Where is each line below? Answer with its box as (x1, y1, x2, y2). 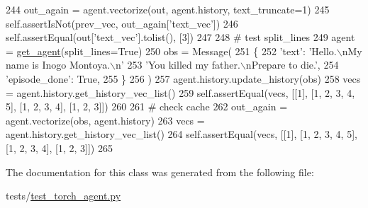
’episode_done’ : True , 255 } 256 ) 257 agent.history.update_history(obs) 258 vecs (6, 71, 361, 86)
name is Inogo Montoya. (6, 57, 111, 72)
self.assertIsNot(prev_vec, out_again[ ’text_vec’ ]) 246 (6, 16, 238, 30)
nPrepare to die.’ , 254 (245, 57, 339, 72)
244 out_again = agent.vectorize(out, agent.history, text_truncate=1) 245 (6, 2, 330, 16)
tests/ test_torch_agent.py (6, 188, 121, 203)
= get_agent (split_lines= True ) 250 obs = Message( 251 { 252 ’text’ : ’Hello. (6, 43, 337, 58)
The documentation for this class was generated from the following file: (6, 164, 314, 179)
